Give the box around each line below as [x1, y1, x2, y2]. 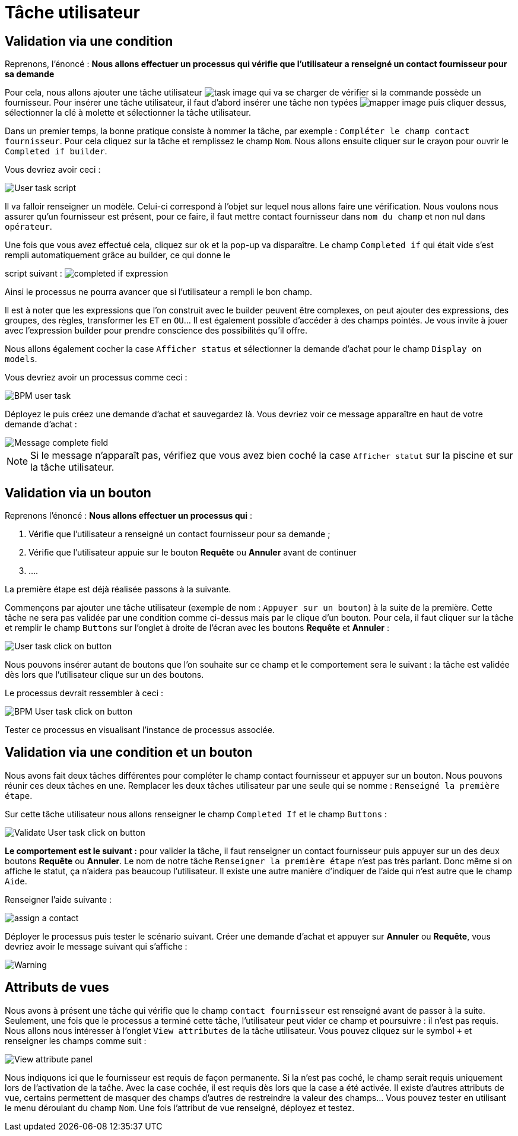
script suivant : [5, 268, 62, 279]
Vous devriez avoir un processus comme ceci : [5, 372, 188, 383]
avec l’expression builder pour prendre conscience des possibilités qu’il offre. [5, 325, 308, 336]
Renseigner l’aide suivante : [5, 894, 112, 905]
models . [5, 354, 37, 364]
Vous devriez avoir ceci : [5, 164, 101, 175]
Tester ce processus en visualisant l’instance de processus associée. [5, 725, 275, 735]
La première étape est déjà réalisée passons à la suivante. [5, 584, 231, 595]
